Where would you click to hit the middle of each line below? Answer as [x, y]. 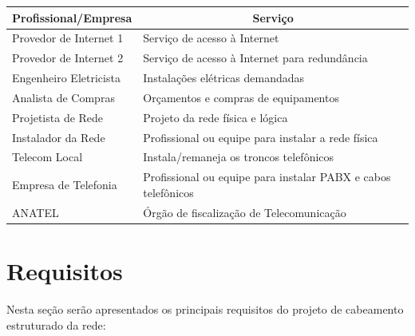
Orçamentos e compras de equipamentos [241, 97]
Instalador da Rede [59, 137]
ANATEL [36, 212]
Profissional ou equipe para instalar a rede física [261, 137]
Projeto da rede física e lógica [215, 117]
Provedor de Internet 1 [68, 38]
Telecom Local [47, 157]
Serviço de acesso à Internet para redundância [255, 58]
